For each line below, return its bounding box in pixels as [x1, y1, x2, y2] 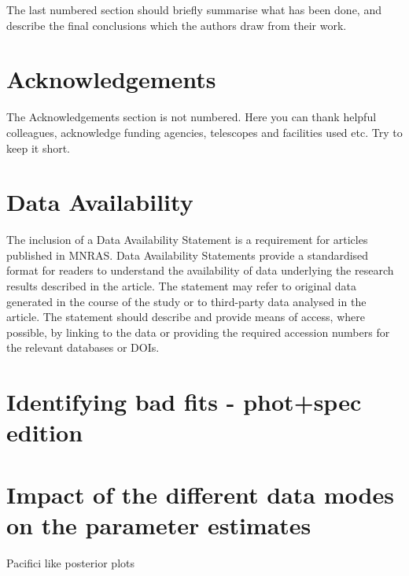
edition [6, 416, 83, 449]
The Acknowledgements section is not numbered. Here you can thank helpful [6, 109, 377, 125]
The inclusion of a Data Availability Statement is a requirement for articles [6, 231, 368, 248]
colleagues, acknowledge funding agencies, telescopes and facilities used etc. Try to [6, 124, 403, 140]
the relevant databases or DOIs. [6, 339, 160, 356]
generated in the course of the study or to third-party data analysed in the [6, 293, 367, 309]
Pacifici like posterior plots [6, 554, 134, 570]
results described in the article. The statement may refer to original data [6, 278, 357, 294]
